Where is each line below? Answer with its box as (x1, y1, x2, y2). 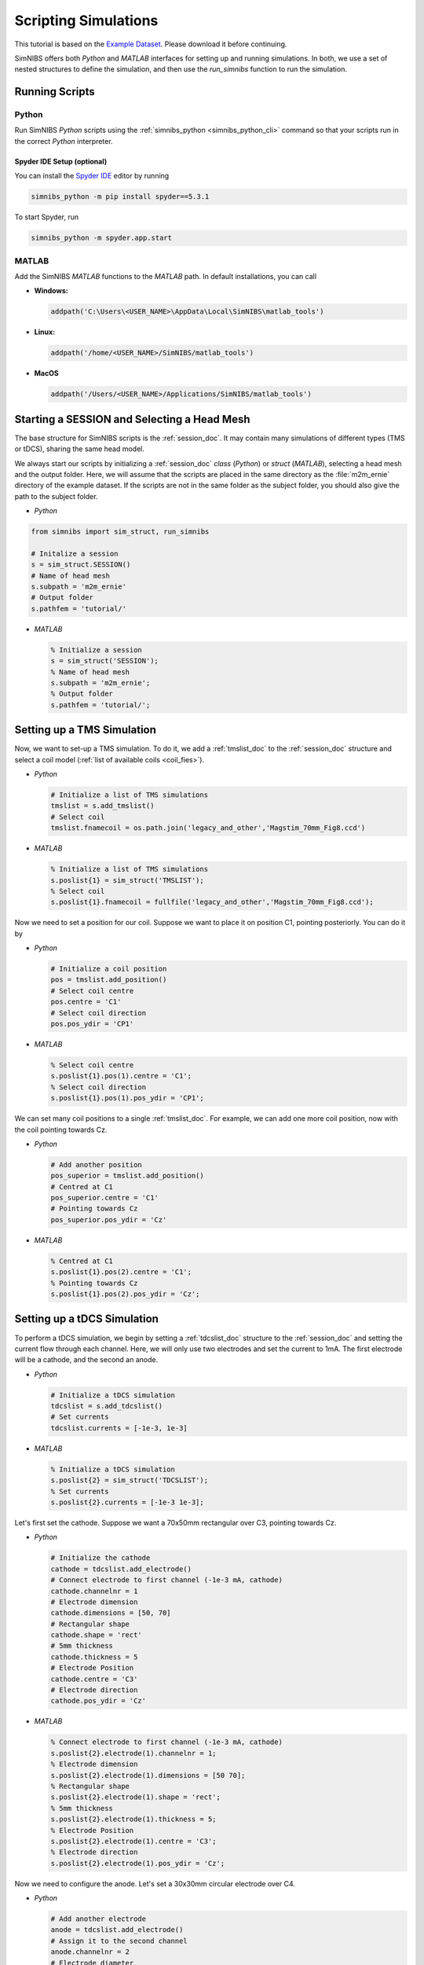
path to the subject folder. (14, 491, 98, 501)
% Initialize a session (50, 645, 143, 654)
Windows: (34, 286, 68, 296)
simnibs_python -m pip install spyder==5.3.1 (31, 193, 210, 201)
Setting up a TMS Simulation (14, 723, 157, 736)
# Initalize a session (31, 549, 119, 558)
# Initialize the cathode (50, 1553, 151, 1563)
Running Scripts (14, 85, 95, 98)
